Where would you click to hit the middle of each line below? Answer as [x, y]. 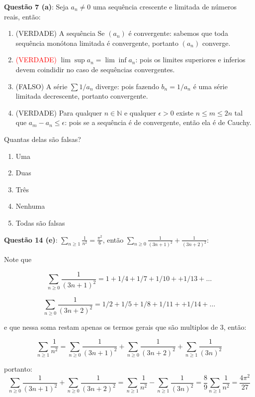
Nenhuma [30, 206]
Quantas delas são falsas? [42, 139]
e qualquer [140, 112]
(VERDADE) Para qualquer [59, 112]
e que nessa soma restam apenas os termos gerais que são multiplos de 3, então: [125, 327]
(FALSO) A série [42, 86]
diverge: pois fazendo [127, 86]
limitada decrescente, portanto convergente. [82, 96]
